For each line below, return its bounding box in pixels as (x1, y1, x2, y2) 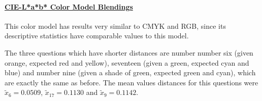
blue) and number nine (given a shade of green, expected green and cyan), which (5, 67, 256, 78)
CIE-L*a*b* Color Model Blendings (5, 1, 133, 12)
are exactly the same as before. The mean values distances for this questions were (5, 77, 258, 87)
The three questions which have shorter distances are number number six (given (5, 47, 253, 58)
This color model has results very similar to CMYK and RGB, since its (5, 20, 226, 31)
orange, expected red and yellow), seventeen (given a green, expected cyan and (5, 57, 249, 68)
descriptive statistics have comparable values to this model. (5, 30, 189, 41)
